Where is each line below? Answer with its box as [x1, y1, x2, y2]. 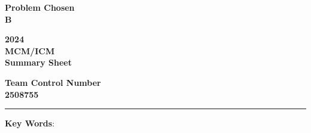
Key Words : [5, 117, 55, 129]
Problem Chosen [5, 1, 75, 13]
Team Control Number [5, 76, 101, 88]
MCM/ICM [5, 44, 55, 57]
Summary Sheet [5, 56, 72, 69]
